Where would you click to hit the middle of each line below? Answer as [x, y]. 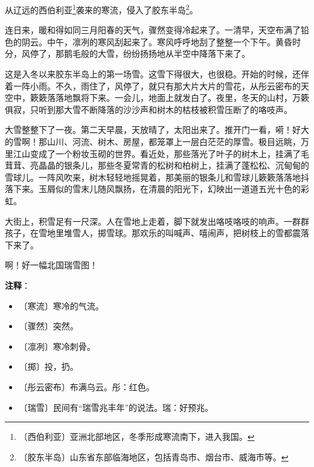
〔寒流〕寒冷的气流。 [61, 305]
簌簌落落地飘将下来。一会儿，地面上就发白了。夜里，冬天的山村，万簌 [169, 98]
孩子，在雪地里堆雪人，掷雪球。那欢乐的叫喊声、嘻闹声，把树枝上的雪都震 [153, 233]
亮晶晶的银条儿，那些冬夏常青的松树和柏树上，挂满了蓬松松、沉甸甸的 [169, 165]
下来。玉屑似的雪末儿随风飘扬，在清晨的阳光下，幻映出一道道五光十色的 [157, 189]
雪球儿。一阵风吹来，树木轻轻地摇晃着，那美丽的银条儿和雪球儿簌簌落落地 [153, 177]
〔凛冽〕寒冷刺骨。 [57, 346]
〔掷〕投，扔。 [49, 366]
